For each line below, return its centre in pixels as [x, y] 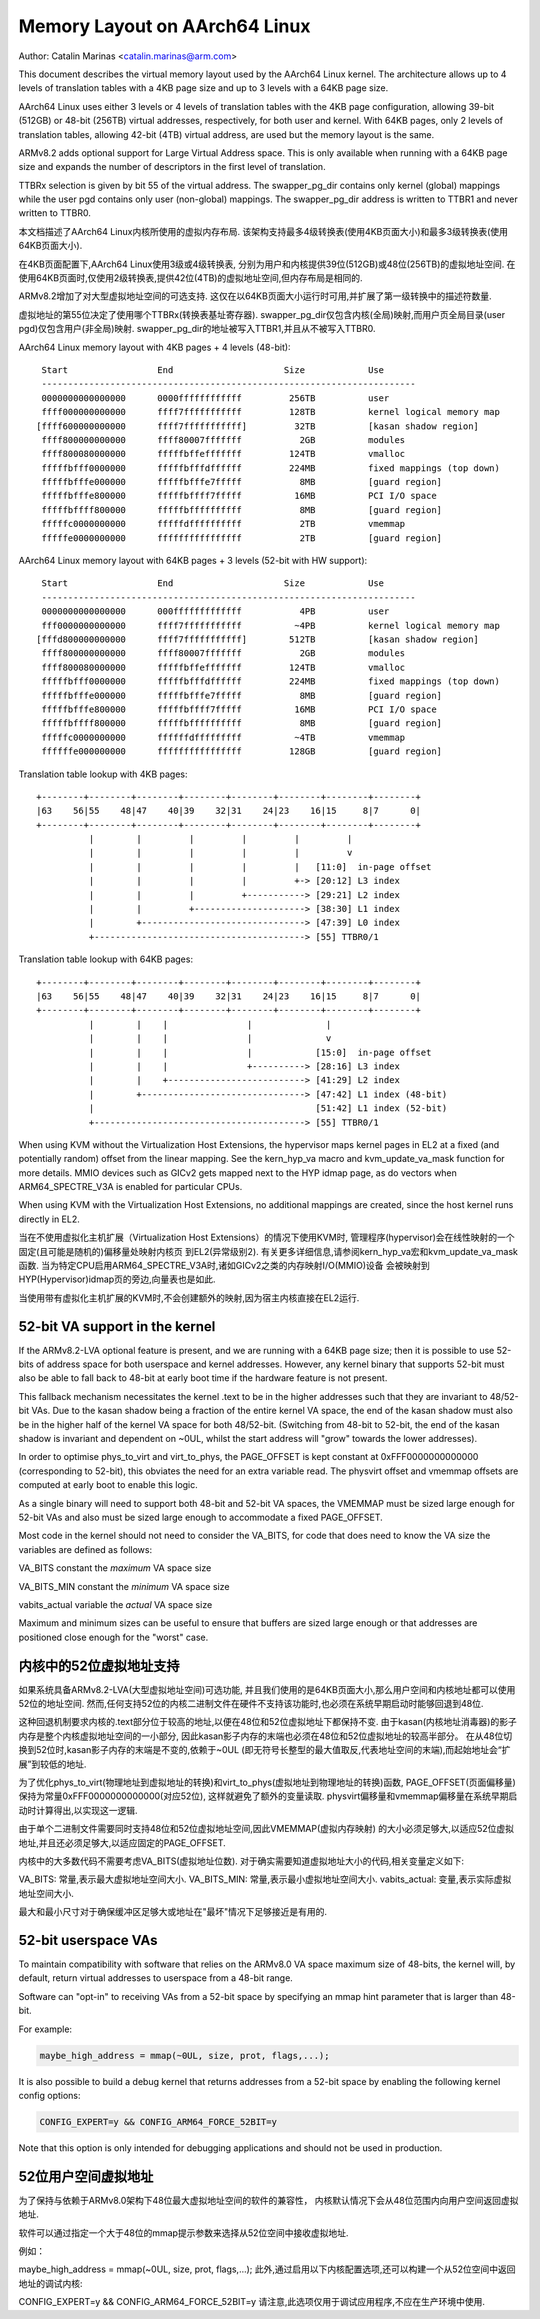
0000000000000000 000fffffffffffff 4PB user [215, 611]
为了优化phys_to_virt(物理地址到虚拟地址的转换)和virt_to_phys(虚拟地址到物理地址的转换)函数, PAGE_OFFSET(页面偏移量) [267, 1782]
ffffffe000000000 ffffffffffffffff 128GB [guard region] [242, 751]
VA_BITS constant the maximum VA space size [115, 1568]
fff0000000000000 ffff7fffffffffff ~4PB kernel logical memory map [270, 625]
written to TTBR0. [55, 213]
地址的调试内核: [51, 2283]
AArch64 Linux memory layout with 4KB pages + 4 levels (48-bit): [154, 347]
